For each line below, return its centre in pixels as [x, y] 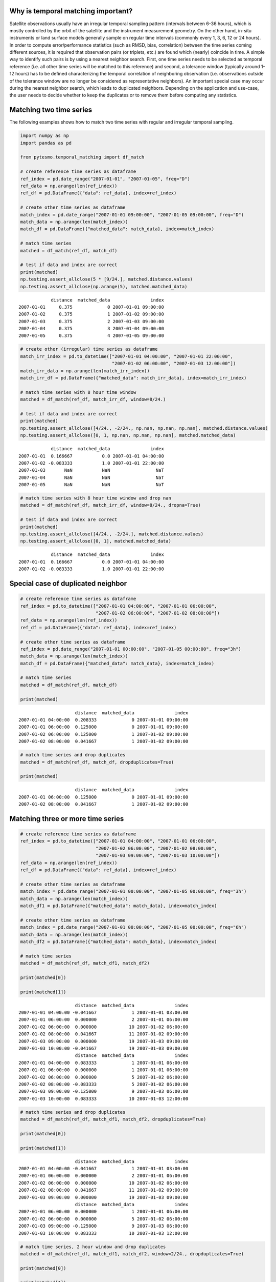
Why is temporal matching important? [71, 11]
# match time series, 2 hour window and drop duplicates [93, 1247]
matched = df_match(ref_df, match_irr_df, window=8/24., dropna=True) [111, 505]
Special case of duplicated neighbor [68, 583]
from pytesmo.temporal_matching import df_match [82, 157]
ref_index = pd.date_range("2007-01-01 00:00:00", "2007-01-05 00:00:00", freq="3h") [131, 649]
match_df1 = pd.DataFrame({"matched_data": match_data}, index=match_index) [119, 906]
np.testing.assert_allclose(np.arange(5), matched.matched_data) [104, 286]
